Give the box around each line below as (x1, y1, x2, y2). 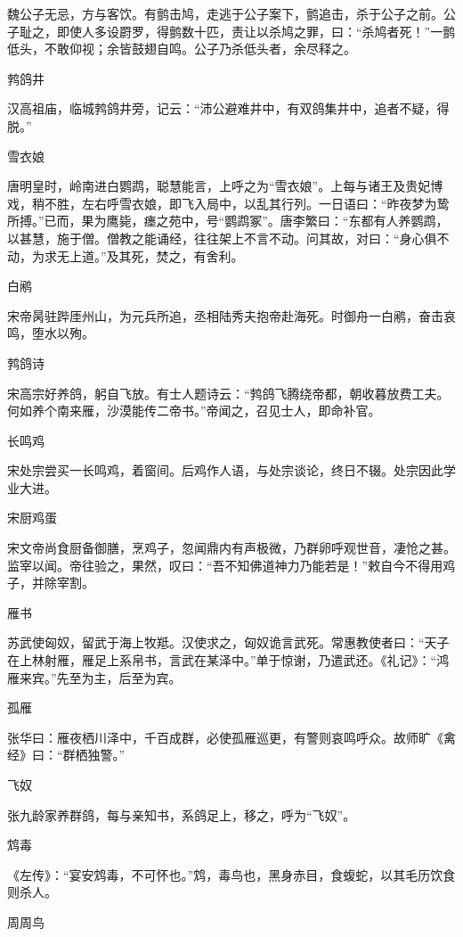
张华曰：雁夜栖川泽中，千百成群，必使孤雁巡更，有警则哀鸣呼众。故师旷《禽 (7, 727, 456, 746)
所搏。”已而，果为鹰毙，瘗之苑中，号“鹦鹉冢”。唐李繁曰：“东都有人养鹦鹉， (7, 211, 449, 230)
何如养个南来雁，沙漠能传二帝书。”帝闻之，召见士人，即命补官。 (7, 401, 381, 420)
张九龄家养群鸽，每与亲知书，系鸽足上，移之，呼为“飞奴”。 (7, 805, 356, 824)
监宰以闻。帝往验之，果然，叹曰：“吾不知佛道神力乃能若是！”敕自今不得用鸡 (7, 555, 456, 574)
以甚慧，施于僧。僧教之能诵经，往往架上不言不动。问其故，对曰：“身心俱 (7, 228, 437, 247)
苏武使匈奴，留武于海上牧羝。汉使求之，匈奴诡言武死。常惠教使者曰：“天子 (7, 633, 450, 652)
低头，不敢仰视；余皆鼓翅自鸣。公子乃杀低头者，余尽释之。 (7, 39, 356, 58)
